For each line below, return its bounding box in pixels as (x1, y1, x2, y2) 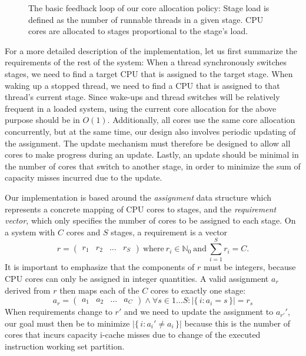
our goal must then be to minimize (5, 317, 130, 329)
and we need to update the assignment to (124, 305, 274, 318)
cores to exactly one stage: (150, 284, 246, 296)
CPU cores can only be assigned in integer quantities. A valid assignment (5, 272, 269, 284)
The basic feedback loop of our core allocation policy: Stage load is (28, 2, 270, 14)
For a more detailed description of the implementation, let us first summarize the (5, 44, 297, 56)
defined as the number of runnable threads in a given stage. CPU (28, 13, 264, 25)
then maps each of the (59, 284, 139, 296)
